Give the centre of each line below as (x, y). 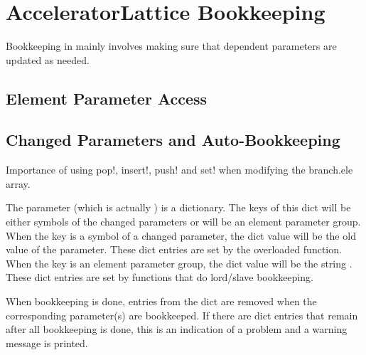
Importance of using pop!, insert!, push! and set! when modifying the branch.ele (179, 170)
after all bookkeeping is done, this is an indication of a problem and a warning (177, 329)
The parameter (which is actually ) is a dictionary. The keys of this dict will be (178, 207)
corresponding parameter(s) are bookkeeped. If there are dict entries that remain (182, 315)
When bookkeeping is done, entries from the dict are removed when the (161, 301)
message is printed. (47, 343)
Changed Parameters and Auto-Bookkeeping (173, 140)
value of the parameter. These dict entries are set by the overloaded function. (174, 249)
